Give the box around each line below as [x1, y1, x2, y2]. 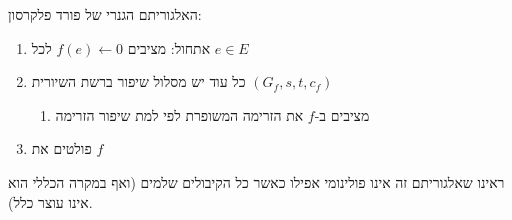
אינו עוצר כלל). [8, 191, 93, 212]
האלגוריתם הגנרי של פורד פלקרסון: [8, 4, 202, 24]
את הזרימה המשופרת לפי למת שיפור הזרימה [55, 104, 304, 125]
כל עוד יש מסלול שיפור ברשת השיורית [31, 71, 246, 92]
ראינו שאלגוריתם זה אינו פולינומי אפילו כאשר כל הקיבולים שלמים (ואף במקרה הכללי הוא [8, 171, 505, 192]
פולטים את [31, 138, 92, 159]
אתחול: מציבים [127, 37, 211, 58]
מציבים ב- [314, 104, 370, 125]
